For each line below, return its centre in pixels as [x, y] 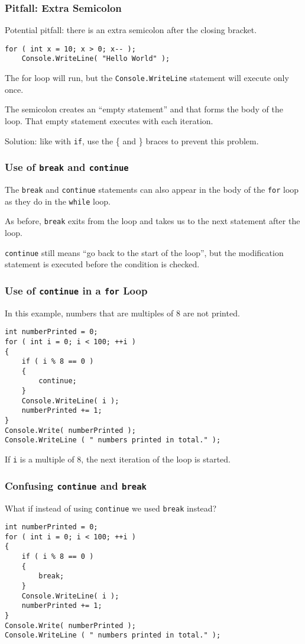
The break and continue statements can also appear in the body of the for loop [152, 189]
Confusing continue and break [76, 485]
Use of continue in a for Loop [76, 290]
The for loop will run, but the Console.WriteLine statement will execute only [147, 78]
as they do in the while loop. [58, 201]
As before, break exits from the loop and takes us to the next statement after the [152, 221]
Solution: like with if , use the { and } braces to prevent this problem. [132, 140]
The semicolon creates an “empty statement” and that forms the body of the [144, 109]
